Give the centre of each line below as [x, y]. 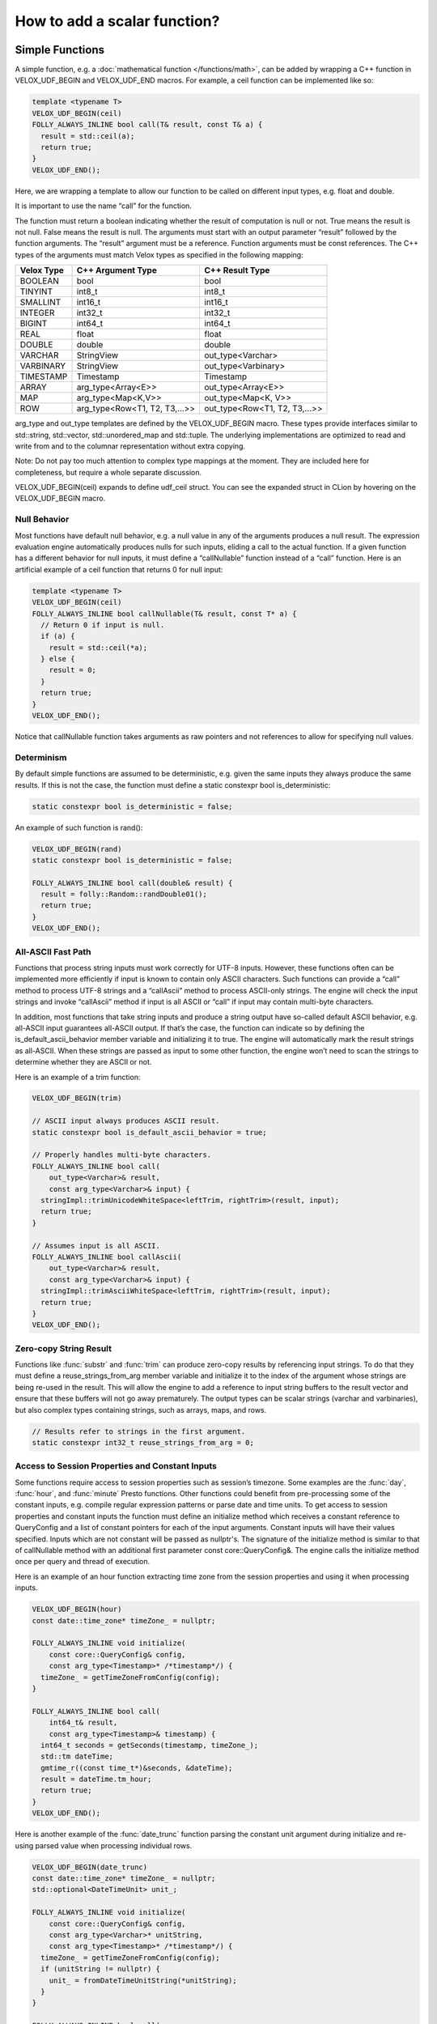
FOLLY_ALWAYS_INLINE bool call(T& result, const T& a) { [147, 125]
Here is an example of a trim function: [78, 1077]
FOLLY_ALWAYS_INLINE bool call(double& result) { [132, 883]
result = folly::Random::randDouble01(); [124, 894]
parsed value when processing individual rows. [114, 1845]
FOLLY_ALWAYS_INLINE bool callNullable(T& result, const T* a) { [164, 614]
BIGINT [34, 324]
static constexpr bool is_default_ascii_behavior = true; [149, 1132]
